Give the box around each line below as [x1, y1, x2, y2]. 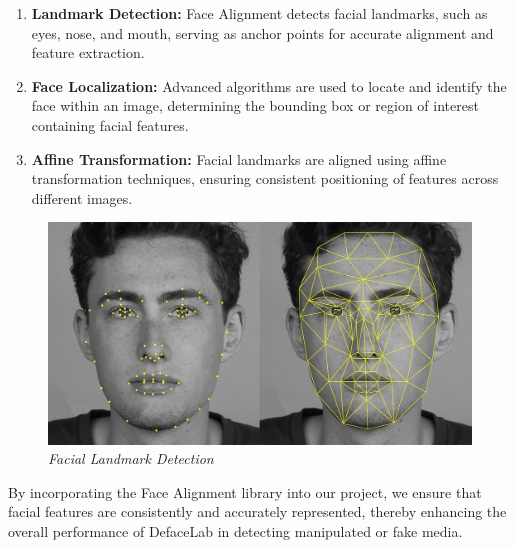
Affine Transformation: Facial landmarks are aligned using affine [31, 148, 447, 169]
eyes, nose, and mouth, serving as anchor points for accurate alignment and [31, 22, 494, 43]
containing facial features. [31, 114, 189, 135]
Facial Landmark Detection [48, 448, 214, 469]
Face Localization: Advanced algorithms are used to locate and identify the [31, 75, 507, 96]
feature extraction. [31, 42, 145, 63]
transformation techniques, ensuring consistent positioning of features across [31, 168, 499, 189]
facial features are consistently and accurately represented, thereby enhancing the [8, 501, 507, 522]
